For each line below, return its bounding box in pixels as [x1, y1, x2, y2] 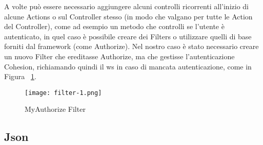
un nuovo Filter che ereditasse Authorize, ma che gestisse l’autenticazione [4, 51, 235, 61]
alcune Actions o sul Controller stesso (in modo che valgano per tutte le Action [4, 11, 253, 21]
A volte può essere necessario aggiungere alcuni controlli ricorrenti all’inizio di [4, 1, 249, 11]
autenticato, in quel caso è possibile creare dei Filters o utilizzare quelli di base [4, 31, 252, 41]
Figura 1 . [4, 71, 36, 82]
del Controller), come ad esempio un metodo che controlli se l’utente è [4, 21, 225, 32]
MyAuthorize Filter [25, 104, 86, 114]
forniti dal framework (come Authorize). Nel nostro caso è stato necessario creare [4, 41, 259, 52]
